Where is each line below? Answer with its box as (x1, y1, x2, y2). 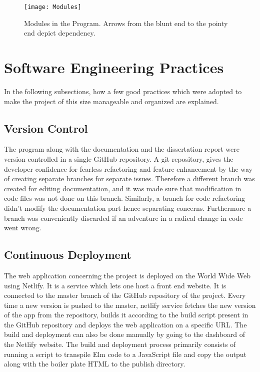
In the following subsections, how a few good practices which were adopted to (4, 86, 242, 96)
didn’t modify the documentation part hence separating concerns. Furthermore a (4, 202, 251, 213)
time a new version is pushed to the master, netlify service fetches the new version (4, 299, 256, 310)
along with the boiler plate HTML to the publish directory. (4, 358, 185, 369)
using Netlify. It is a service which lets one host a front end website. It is (4, 280, 226, 290)
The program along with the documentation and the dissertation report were (4, 144, 239, 154)
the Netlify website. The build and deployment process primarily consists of (4, 339, 236, 349)
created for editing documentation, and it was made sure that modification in (4, 183, 241, 193)
